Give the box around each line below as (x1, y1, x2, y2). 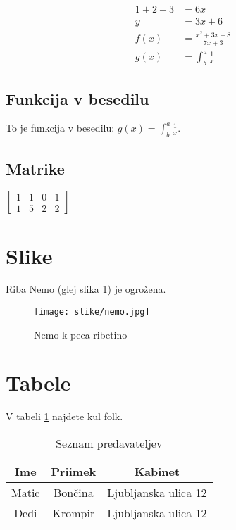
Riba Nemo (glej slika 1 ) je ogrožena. (6, 282, 166, 296)
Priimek (51, 463, 97, 479)
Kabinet (134, 463, 180, 479)
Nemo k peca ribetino (34, 327, 128, 341)
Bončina (54, 484, 94, 500)
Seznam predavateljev (56, 435, 163, 451)
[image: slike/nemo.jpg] (34, 307, 150, 317)
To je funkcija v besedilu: (6, 120, 115, 135)
